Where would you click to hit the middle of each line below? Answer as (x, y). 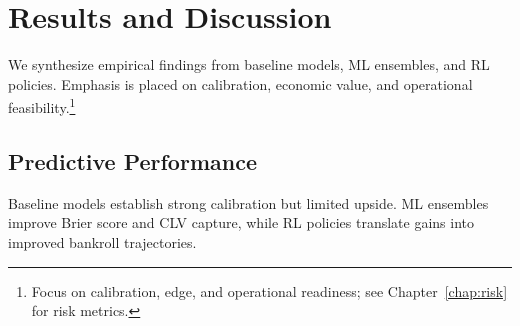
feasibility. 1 (42, 105)
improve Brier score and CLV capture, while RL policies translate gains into (241, 222)
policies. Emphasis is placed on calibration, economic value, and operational (240, 83)
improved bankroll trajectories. (102, 241)
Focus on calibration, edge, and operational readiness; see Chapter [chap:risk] (269, 290)
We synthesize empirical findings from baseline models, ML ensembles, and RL (249, 64)
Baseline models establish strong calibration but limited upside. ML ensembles (248, 202)
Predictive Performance (132, 160)
